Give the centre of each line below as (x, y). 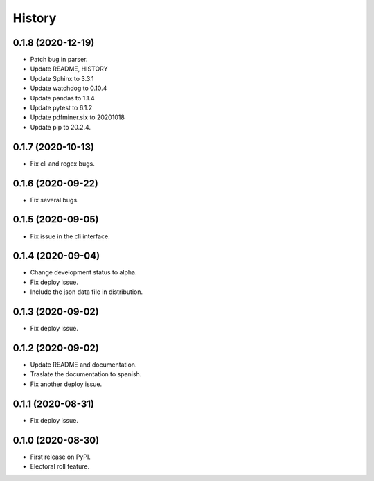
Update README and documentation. (83, 365)
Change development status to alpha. (83, 272)
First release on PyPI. (61, 457)
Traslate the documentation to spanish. (86, 374)
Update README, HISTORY (69, 69)
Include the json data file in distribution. (87, 292)
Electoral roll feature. (60, 466)
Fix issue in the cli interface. (70, 236)
